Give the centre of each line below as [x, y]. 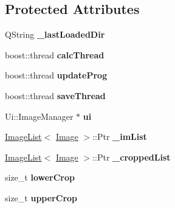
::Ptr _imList [120, 137]
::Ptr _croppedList [132, 157]
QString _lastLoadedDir [55, 34]
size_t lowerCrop [40, 177]
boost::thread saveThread [55, 95]
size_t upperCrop [41, 197]
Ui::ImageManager [39, 116]
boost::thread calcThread [55, 54]
